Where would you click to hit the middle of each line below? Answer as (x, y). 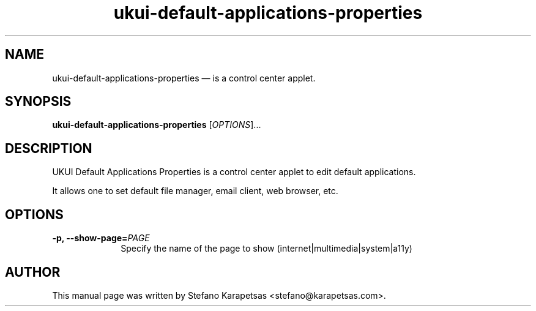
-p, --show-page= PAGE (101, 238)
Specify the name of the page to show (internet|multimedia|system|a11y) (266, 249)
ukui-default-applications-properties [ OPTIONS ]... (157, 125)
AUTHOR (33, 272)
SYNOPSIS (38, 102)
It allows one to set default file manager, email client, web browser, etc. (195, 191)
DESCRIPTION (49, 148)
